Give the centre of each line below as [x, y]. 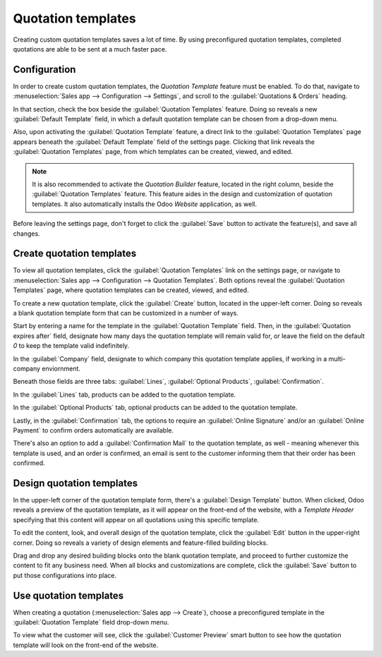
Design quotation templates [75, 483]
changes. [26, 234]
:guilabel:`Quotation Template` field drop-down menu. [91, 622]
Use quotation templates [68, 595]
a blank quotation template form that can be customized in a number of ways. [126, 313]
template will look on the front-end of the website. [86, 645]
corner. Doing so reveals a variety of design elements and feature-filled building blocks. [140, 543]
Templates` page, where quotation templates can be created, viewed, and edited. [131, 290]
